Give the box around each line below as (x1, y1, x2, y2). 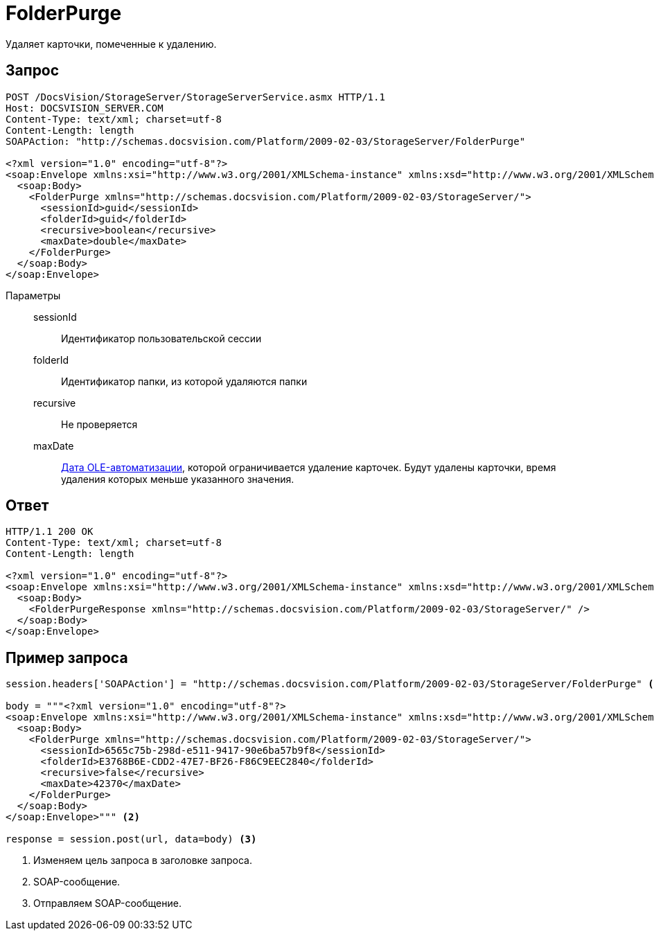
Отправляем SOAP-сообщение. (33, 897, 182, 910)
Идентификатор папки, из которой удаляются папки (61, 375, 308, 387)
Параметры (6, 289, 61, 301)
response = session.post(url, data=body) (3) (6, 833, 257, 845)
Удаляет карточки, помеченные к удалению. (6, 37, 217, 50)
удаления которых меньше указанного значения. (61, 473, 294, 485)
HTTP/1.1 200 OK (6, 526, 94, 538)
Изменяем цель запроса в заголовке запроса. (33, 854, 252, 867)
